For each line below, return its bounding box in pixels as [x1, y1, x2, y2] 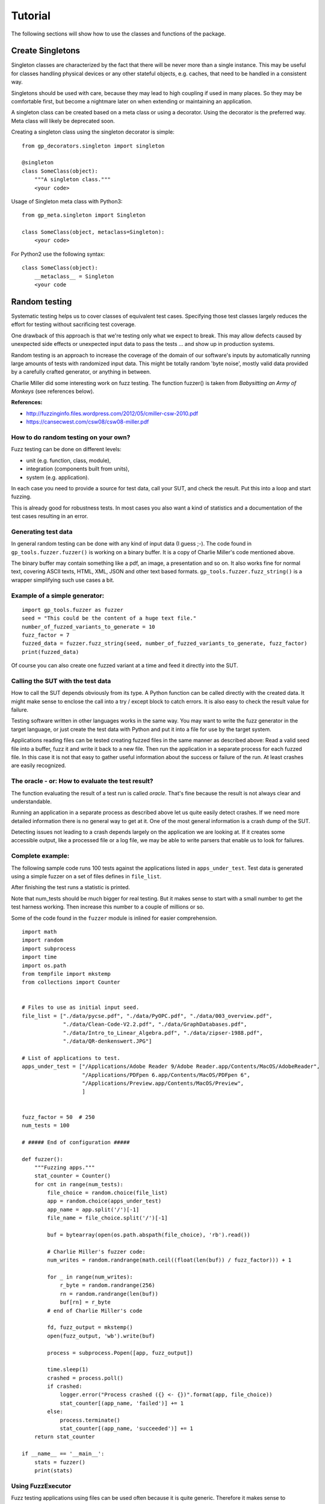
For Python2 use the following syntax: [11, 250, 105, 257]
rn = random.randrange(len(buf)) [60, 1290, 159, 1297]
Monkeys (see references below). [11, 388, 94, 395]
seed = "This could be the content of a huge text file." [22, 615, 197, 622]
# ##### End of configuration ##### [22, 1139, 130, 1145]
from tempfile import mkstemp [22, 970, 111, 977]
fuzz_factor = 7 [22, 632, 70, 638]
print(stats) [34, 1467, 73, 1474]
